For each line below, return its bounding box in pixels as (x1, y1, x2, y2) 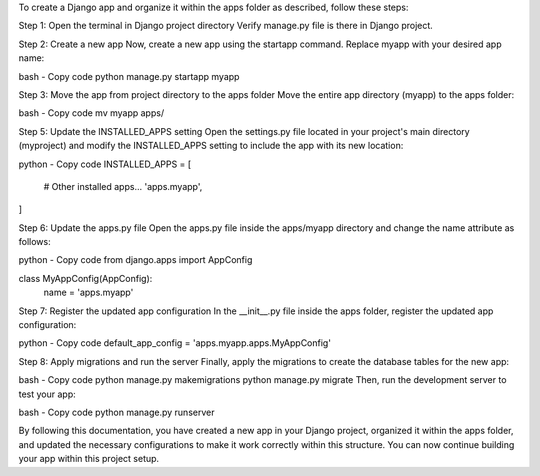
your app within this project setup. (18, 453, 160, 465)
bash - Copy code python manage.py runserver (18, 406, 215, 418)
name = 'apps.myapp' (43, 286, 134, 299)
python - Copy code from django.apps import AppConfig (18, 254, 253, 266)
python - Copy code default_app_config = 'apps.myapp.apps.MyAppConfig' (18, 337, 332, 349)
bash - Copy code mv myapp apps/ (18, 107, 165, 119)
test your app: (18, 388, 77, 400)
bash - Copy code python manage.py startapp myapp (18, 70, 240, 82)
